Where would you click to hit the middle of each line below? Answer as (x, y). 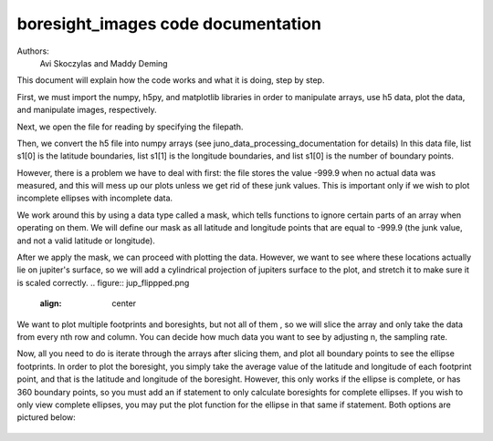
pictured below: (47, 417)
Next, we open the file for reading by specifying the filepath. (130, 127)
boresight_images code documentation (169, 24)
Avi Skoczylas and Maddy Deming (104, 63)
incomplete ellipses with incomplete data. (95, 198)
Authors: (33, 51)
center (124, 303)
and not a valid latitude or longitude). (86, 241)
